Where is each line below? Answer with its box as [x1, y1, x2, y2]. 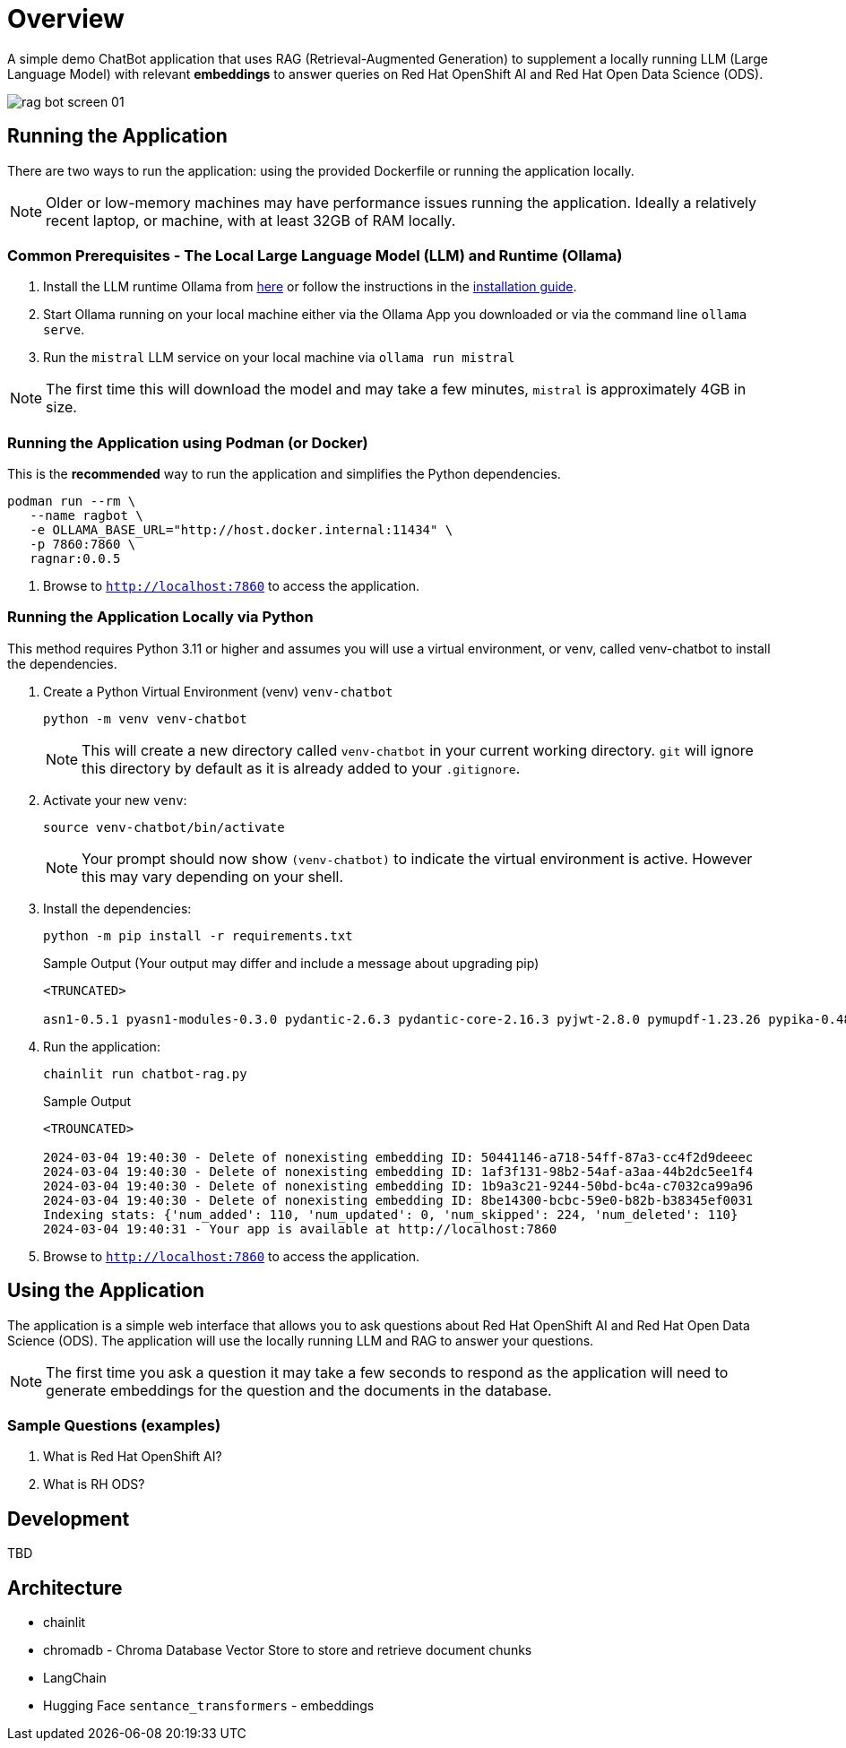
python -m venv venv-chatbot [43, 711, 247, 726]
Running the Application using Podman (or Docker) [7, 433, 368, 452]
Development [7, 1507, 130, 1530]
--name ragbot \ [30, 508, 143, 524]
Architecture [7, 1576, 123, 1599]
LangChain [43, 1670, 107, 1686]
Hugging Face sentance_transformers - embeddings [43, 1698, 375, 1714]
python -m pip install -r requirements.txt [43, 928, 353, 943]
